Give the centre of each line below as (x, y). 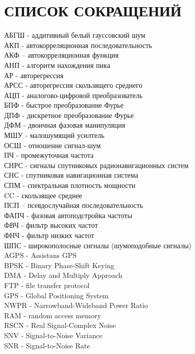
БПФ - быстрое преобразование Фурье (64, 105)
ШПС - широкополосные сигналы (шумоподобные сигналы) (98, 245)
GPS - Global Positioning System (56, 295)
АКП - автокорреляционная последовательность (78, 45)
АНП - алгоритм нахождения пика (57, 65)
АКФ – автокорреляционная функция (62, 55)
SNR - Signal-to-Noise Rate (47, 345)
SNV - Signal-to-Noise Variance (53, 335)
